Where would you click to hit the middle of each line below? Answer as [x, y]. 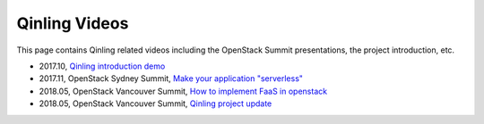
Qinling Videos [73, 23]
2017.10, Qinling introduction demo [102, 66]
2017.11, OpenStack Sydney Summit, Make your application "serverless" [171, 79]
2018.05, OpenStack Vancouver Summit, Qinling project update [156, 103]
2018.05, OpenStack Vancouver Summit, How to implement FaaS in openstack [183, 91]
